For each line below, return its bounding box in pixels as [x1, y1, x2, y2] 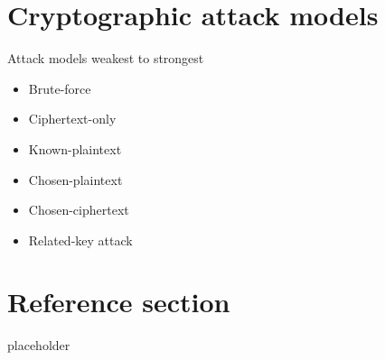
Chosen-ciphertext [28, 200, 129, 219]
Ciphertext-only [28, 109, 117, 128]
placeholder [7, 336, 70, 355]
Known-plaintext [28, 139, 122, 158]
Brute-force [28, 78, 91, 97]
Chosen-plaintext [28, 170, 123, 189]
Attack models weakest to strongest [7, 49, 204, 68]
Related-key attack [28, 230, 133, 249]
